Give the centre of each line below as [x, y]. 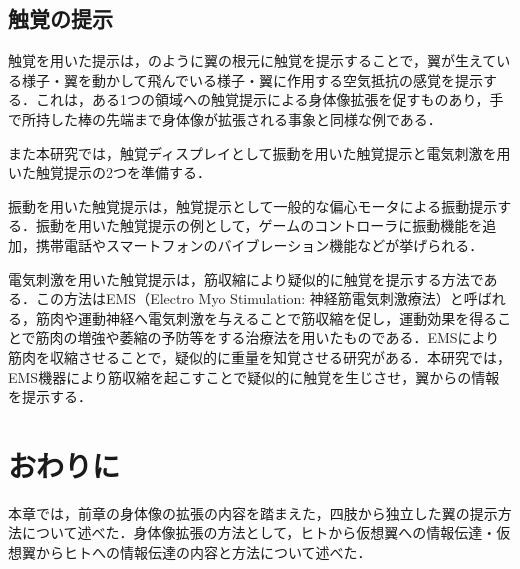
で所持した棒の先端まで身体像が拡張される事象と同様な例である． [225, 118]
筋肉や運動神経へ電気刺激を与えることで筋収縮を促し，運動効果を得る [266, 317]
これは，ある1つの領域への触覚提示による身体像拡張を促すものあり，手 [269, 99]
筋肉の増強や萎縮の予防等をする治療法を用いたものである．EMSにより [267, 337]
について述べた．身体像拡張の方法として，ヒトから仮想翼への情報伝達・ [259, 532]
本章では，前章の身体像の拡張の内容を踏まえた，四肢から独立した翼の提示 [253, 512]
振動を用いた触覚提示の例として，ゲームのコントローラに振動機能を [259, 225]
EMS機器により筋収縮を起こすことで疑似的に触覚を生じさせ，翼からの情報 [254, 376]
